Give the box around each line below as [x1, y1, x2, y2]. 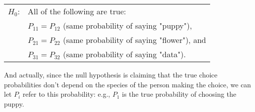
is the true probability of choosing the [122, 89, 236, 99]
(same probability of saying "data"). [63, 48, 186, 60]
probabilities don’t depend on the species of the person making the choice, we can [4, 79, 251, 89]
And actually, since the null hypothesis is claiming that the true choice [4, 70, 218, 79]
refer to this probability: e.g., [23, 89, 110, 99]
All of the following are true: [28, 5, 126, 17]
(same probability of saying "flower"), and [63, 34, 206, 45]
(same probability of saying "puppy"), [63, 20, 192, 31]
